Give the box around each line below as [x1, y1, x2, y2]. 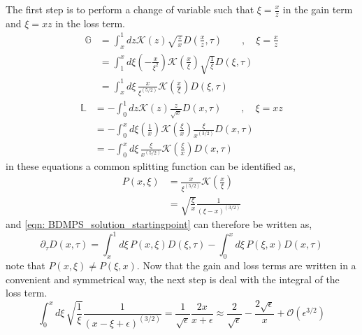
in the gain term [282, 2, 353, 16]
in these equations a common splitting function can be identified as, [6, 158, 296, 173]
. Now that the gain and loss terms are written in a [136, 258, 356, 273]
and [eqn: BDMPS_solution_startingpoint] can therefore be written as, [6, 217, 312, 231]
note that [6, 258, 45, 273]
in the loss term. [55, 15, 125, 30]
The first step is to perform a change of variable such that [6, 2, 254, 16]
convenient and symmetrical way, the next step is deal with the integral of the [6, 271, 340, 286]
